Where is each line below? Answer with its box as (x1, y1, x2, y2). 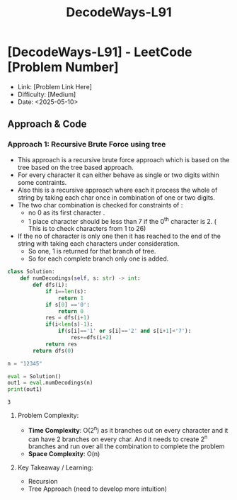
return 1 (57, 295, 83, 302)
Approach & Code (7, 118, 87, 130)
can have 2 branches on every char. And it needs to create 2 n (28, 433, 208, 443)
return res (45, 341, 78, 348)
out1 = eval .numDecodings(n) (7, 380, 93, 387)
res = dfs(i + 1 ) (45, 314, 91, 322)
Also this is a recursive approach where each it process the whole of (17, 186, 218, 194)
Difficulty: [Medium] (17, 90, 76, 98)
